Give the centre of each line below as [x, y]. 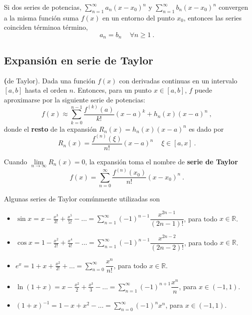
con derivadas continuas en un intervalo [178, 80]
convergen [233, 7]
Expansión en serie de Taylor [79, 60]
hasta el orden [46, 90]
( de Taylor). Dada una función [50, 80]
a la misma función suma [41, 17]
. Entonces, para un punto [113, 90]
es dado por [206, 128]
